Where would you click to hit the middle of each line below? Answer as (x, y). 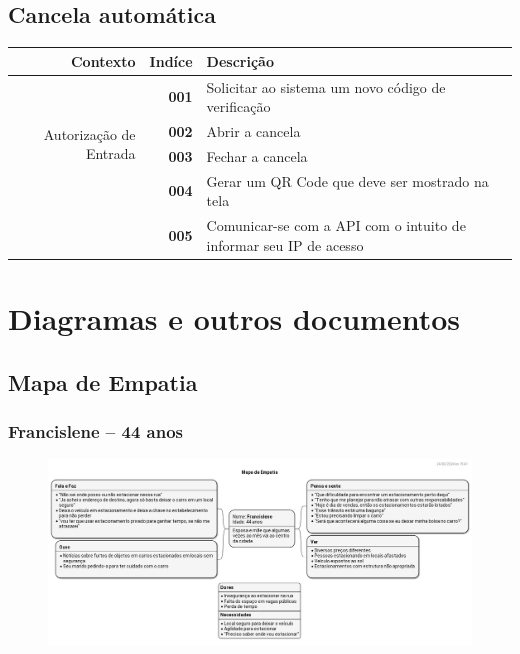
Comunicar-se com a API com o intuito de (336, 225)
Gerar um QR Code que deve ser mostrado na (347, 180)
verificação (238, 106)
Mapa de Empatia (103, 381)
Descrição (240, 60)
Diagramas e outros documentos (234, 317)
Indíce (171, 60)
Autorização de (89, 133)
